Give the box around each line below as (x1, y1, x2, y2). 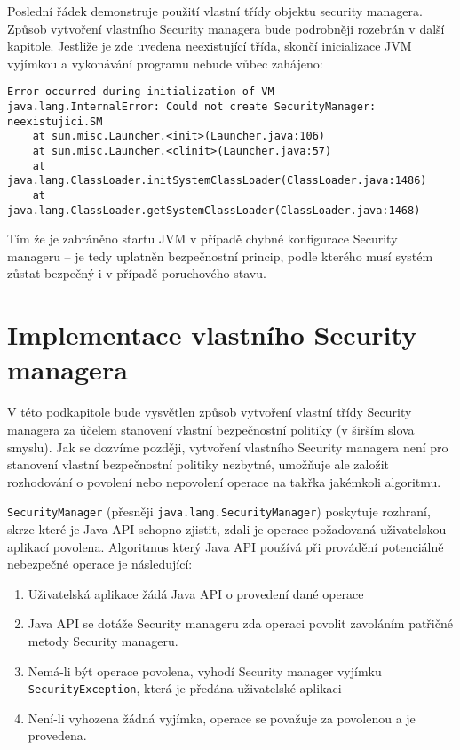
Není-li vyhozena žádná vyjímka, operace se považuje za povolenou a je (28, 708, 416, 727)
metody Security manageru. (28, 631, 178, 650)
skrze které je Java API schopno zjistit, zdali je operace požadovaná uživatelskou (7, 520, 447, 538)
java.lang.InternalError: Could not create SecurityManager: (7, 100, 377, 114)
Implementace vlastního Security (7, 316, 417, 353)
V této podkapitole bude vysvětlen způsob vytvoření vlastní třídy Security (7, 403, 412, 421)
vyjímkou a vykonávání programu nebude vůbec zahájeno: (7, 53, 323, 72)
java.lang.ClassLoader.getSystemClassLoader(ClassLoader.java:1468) (7, 203, 421, 217)
